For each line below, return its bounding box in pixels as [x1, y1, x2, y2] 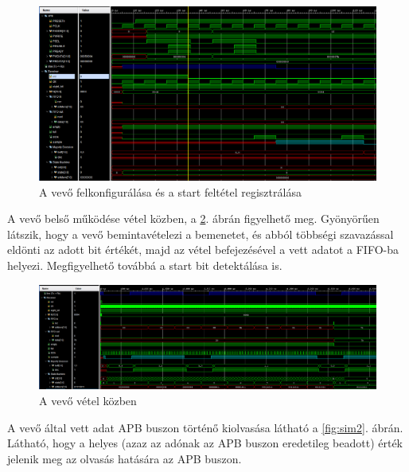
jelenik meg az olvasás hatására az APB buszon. [7, 450, 242, 466]
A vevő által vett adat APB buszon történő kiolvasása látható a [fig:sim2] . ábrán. [7, 419, 403, 435]
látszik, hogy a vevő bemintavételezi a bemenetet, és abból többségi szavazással [7, 225, 394, 242]
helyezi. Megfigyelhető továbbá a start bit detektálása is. [7, 257, 282, 273]
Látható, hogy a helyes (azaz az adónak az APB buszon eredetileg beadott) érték [7, 435, 403, 451]
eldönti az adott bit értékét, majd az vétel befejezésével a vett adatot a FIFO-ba [7, 241, 399, 258]
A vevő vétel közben [39, 392, 137, 408]
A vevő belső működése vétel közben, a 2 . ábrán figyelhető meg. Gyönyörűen [7, 210, 380, 227]
